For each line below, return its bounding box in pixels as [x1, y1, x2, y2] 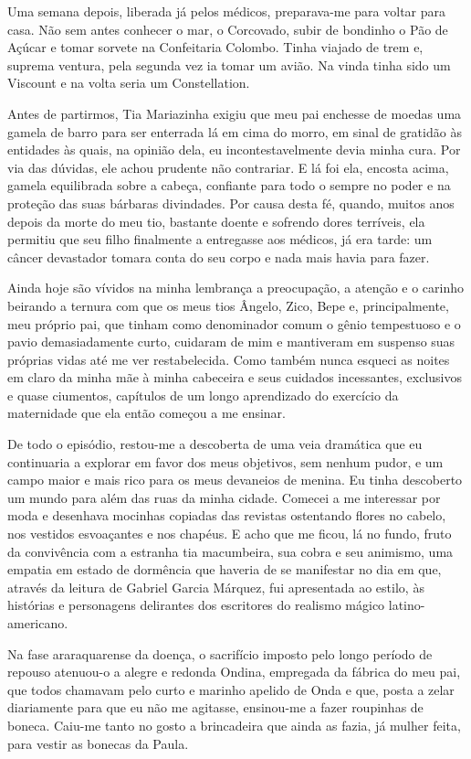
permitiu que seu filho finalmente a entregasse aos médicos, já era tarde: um [7, 230, 433, 249]
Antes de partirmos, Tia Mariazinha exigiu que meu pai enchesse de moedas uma [7, 103, 462, 123]
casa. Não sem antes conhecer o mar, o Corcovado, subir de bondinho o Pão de [7, 19, 448, 38]
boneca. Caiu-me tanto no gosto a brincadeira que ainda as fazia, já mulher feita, [7, 715, 461, 734]
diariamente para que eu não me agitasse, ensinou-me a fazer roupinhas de [7, 698, 424, 717]
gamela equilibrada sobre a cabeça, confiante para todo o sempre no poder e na [7, 176, 451, 195]
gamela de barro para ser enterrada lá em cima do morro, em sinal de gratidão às [7, 122, 462, 141]
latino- [388, 595, 425, 615]
